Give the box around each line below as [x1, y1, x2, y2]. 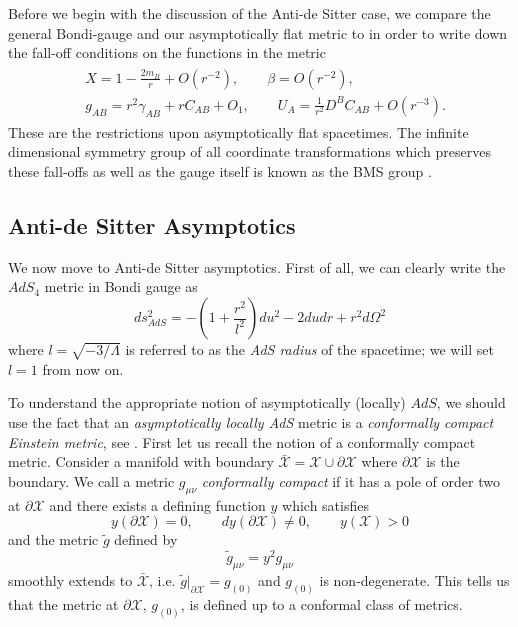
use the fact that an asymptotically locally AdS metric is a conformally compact [8, 412, 494, 432]
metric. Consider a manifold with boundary [8, 451, 274, 472]
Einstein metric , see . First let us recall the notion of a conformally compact [8, 431, 476, 452]
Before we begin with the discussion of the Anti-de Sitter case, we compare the [8, 3, 491, 23]
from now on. [42, 358, 124, 379]
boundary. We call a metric [8, 470, 175, 491]
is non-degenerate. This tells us [319, 569, 510, 590]
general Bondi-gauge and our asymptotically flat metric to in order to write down [8, 22, 508, 43]
